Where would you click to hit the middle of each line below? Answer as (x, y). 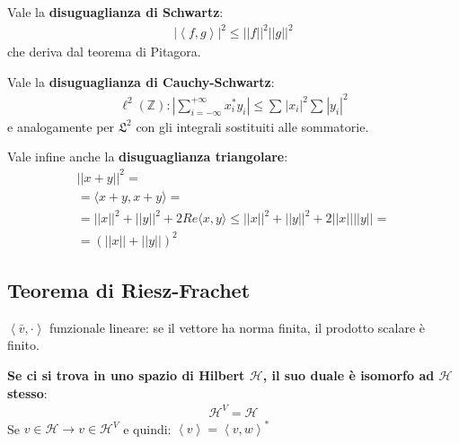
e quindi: (147, 428)
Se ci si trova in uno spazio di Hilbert (126, 375)
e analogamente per (61, 126)
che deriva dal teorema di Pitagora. (104, 52)
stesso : (27, 392)
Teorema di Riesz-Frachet (129, 290)
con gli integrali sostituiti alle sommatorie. (252, 126)
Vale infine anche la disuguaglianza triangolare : (148, 157)
